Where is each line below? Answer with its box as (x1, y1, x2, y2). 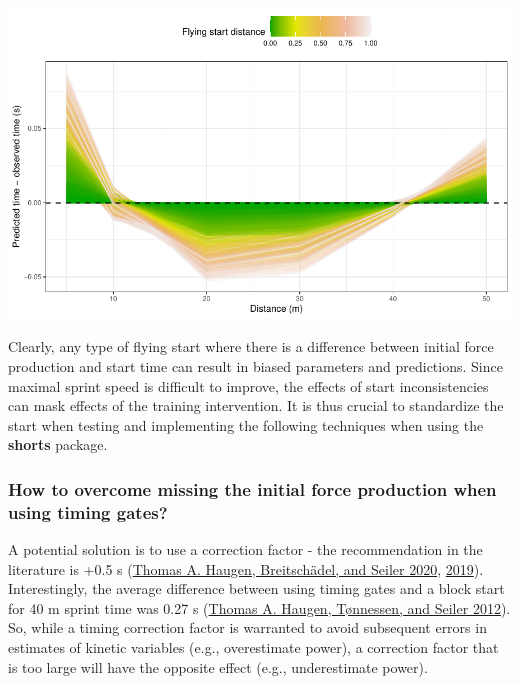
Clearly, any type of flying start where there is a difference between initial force (8, 336, 494, 357)
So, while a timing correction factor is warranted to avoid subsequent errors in (8, 617, 487, 638)
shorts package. (8, 434, 108, 455)
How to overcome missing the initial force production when (8, 476, 497, 501)
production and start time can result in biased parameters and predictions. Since (8, 355, 503, 376)
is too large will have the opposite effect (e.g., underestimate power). (8, 656, 428, 677)
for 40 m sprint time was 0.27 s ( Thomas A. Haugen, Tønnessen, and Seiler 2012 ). (8, 597, 511, 618)
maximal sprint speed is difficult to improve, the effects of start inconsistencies (8, 375, 489, 396)
